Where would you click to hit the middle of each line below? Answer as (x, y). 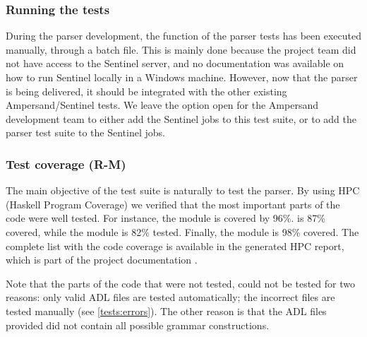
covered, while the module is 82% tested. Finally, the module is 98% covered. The (182, 231)
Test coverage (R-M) (66, 164)
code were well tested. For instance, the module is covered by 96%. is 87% (166, 218)
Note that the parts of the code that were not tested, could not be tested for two (180, 283)
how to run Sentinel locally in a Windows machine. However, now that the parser (182, 77)
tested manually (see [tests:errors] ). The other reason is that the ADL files (166, 311)
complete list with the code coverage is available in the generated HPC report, (175, 246)
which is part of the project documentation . (102, 260)
